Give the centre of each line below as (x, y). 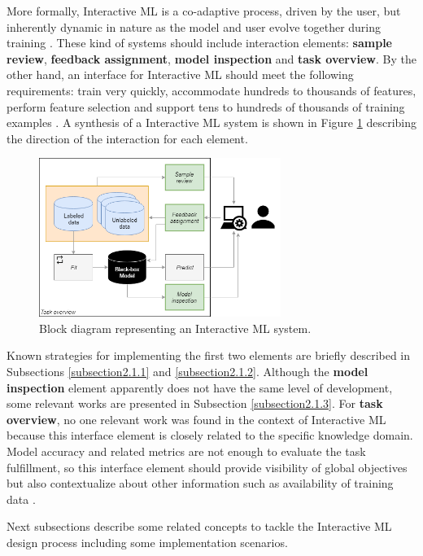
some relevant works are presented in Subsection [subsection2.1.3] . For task (195, 403)
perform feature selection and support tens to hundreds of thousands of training (206, 106)
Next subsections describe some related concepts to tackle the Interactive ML (199, 526)
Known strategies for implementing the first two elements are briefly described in (209, 355)
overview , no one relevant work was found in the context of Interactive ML (196, 419)
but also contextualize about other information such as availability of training (200, 483)
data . (21, 499)
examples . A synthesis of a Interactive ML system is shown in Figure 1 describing (211, 123)
